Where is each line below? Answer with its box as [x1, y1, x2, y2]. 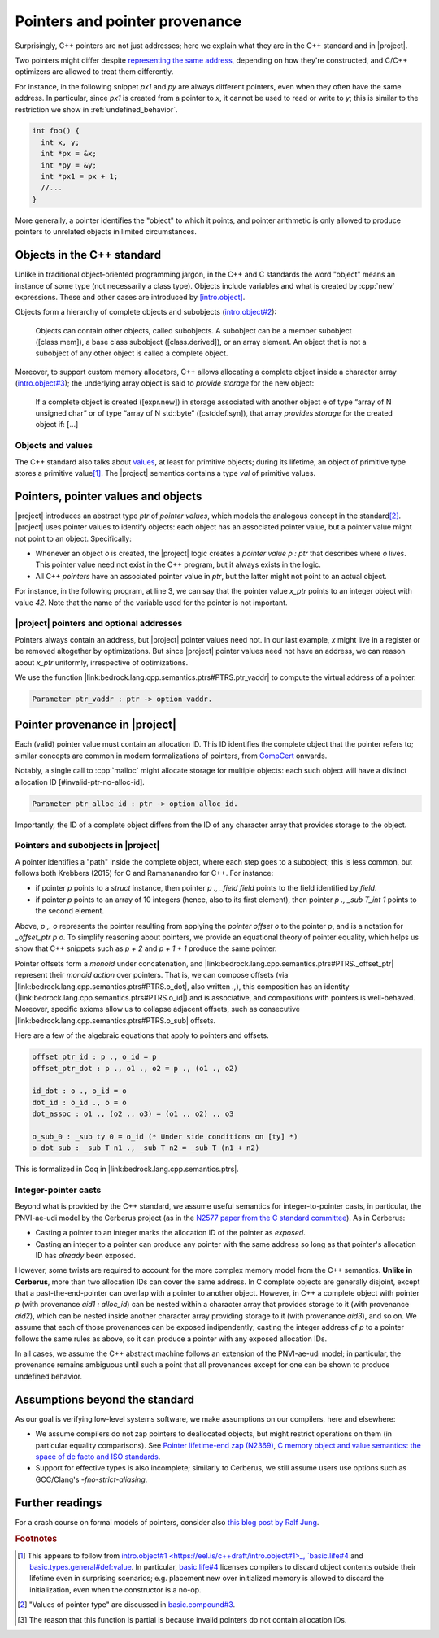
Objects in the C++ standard [15, 248, 162, 262]
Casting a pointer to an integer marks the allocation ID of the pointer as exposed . [35, 1228, 306, 1238]
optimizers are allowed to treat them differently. [15, 67, 174, 76]
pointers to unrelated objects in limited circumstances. [15, 227, 197, 237]
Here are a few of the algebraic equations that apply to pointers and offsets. [15, 1030, 269, 1040]
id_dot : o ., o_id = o [32, 1087, 128, 1096]
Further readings [15, 1496, 102, 1509]
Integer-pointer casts [15, 1184, 102, 1196]
